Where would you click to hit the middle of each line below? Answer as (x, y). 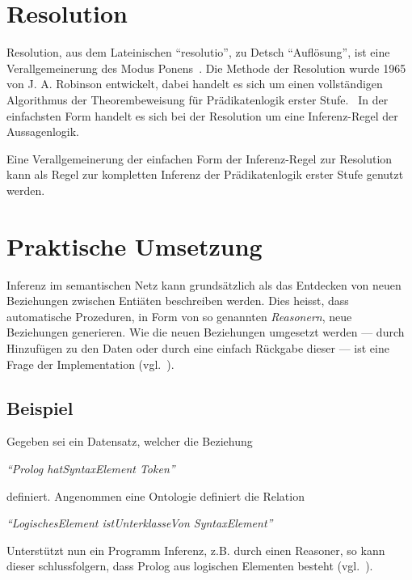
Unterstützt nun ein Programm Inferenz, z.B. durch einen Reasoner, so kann (196, 550)
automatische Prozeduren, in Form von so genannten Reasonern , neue (179, 316)
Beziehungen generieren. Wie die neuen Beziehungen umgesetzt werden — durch (206, 332)
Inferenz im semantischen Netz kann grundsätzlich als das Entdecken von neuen (204, 284)
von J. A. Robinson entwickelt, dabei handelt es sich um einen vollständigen (195, 84)
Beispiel (40, 407)
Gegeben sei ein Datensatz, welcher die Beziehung (130, 441)
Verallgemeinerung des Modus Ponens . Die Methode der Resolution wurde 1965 (206, 68)
